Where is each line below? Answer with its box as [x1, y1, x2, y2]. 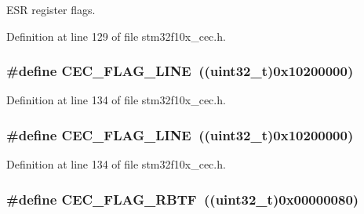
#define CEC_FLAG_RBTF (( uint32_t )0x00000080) [6, 189, 359, 209]
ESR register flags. [6, 2, 96, 17]
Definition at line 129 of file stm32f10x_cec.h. [6, 27, 226, 44]
